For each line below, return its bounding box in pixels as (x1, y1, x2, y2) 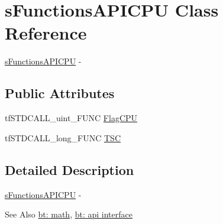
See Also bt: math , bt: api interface (5, 208, 132, 220)
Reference (5, 21, 87, 45)
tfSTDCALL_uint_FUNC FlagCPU (5, 112, 138, 124)
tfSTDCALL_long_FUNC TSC (5, 131, 121, 144)
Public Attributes (5, 84, 115, 102)
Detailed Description (5, 160, 134, 178)
